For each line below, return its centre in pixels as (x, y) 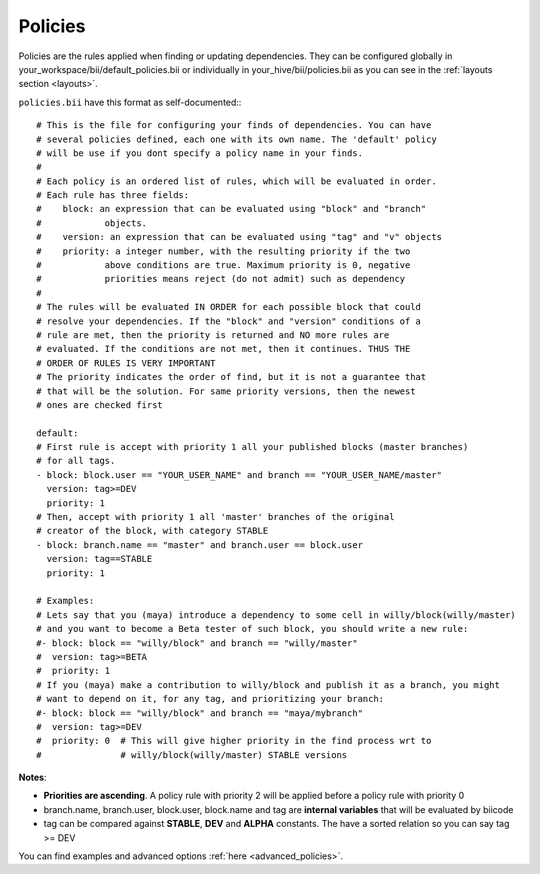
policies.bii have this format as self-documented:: (130, 102)
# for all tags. (76, 461)
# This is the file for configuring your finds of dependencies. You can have (234, 125)
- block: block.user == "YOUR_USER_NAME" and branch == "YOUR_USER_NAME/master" (239, 474)
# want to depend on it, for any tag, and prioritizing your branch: (210, 699)
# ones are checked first (100, 404)
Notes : (32, 777)
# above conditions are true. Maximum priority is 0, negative (223, 265)
